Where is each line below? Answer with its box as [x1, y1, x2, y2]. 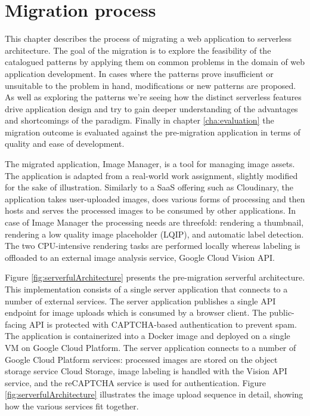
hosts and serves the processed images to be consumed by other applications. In [5, 204, 296, 217]
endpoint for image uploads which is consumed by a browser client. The [5, 306, 267, 319]
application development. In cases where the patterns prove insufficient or [5, 67, 274, 79]
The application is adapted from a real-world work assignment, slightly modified [5, 169, 298, 181]
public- [269, 306, 294, 319]
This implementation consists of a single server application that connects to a [5, 283, 288, 295]
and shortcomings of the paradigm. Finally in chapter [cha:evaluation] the [5, 114, 274, 127]
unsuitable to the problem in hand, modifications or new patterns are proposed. [5, 79, 296, 91]
